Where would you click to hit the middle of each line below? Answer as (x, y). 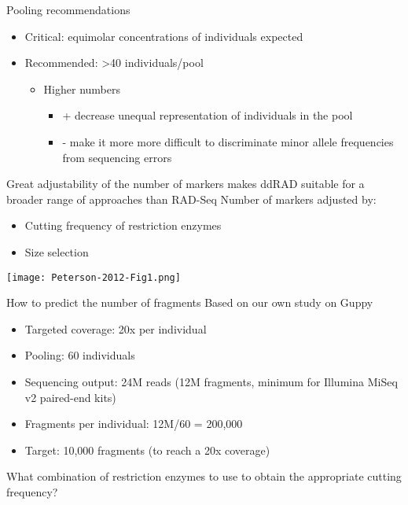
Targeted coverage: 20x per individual (116, 328)
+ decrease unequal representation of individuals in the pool (208, 115)
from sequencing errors (117, 157)
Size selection (57, 251)
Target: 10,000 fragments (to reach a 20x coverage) (147, 450)
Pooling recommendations (68, 9)
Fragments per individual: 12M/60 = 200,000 (134, 424)
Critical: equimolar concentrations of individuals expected (164, 36)
